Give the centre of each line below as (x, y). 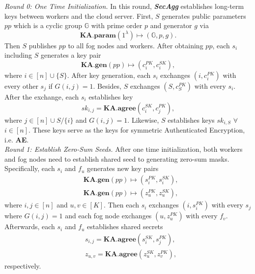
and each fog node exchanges (108, 216)
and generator (171, 25)
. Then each (122, 205)
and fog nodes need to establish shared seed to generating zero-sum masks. (117, 158)
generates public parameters (204, 16)
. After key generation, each (109, 75)
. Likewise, (143, 120)
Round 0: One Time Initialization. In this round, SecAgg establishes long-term (124, 6)
